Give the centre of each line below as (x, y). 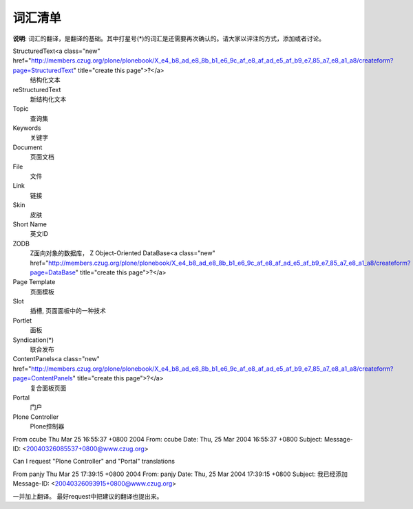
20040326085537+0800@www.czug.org (85, 448)
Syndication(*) (33, 340)
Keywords (27, 128)
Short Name (30, 224)
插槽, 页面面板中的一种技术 (68, 311)
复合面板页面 (48, 388)
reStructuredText (37, 89)
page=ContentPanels (43, 378)
